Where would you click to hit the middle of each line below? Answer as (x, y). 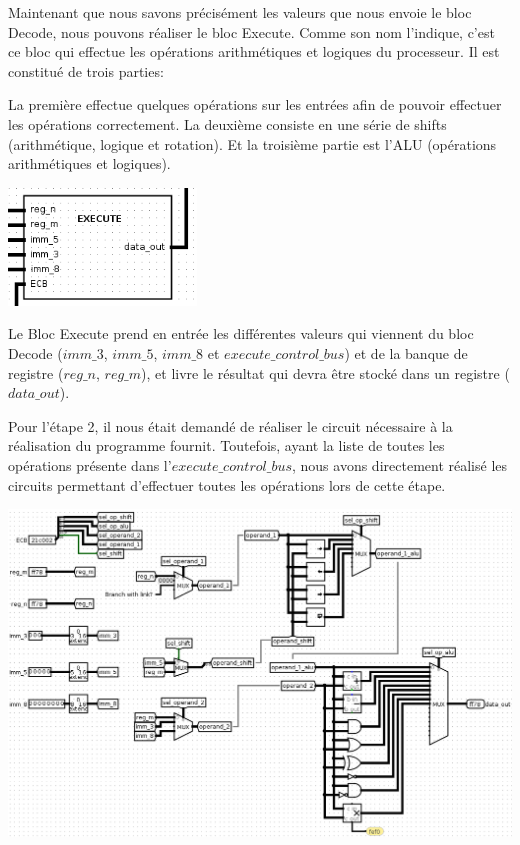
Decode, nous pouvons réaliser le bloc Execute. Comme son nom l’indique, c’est (251, 31)
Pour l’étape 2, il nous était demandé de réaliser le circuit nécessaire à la (230, 425)
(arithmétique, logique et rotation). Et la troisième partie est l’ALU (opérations (252, 143)
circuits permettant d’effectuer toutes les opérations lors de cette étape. (227, 484)
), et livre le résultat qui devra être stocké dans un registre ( (325, 372)
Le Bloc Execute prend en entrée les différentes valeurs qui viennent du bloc (241, 333)
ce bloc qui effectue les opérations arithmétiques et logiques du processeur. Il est (254, 51)
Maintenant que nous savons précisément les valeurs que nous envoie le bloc (240, 12)
